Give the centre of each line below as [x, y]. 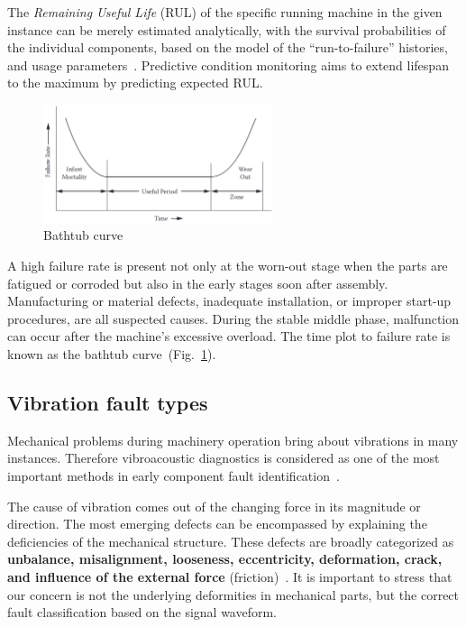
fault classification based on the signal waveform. [142, 612]
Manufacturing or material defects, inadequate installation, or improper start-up [229, 301]
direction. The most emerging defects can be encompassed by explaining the [217, 524]
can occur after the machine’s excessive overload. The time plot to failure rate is [229, 336]
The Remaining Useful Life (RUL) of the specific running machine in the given [225, 12]
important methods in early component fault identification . [174, 476]
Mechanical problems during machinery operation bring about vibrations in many [233, 440]
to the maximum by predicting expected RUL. [135, 83]
